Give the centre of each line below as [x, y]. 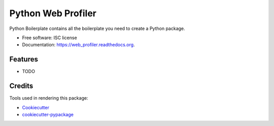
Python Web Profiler [53, 13]
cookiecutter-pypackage [48, 114]
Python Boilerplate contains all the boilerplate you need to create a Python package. [97, 28]
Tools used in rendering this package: [49, 98]
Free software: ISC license [49, 38]
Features [24, 59]
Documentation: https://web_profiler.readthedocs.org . [78, 45]
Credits [21, 86]
